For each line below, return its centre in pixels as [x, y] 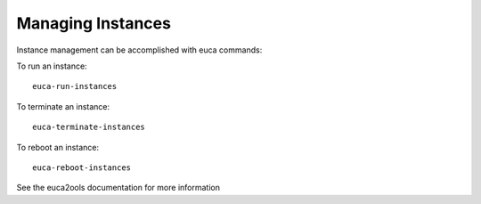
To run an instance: [52, 66]
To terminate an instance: [63, 106]
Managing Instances [94, 23]
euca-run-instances [75, 86]
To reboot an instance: [58, 147]
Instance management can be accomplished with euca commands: [139, 50]
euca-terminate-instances [89, 127]
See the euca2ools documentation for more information [118, 188]
